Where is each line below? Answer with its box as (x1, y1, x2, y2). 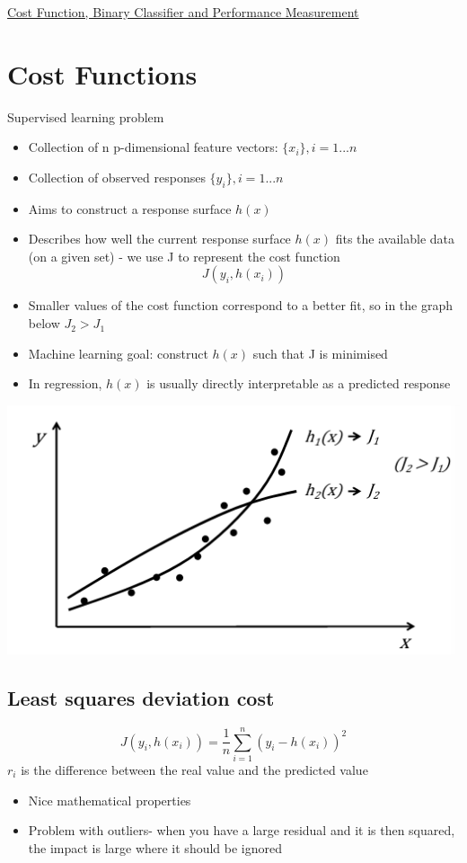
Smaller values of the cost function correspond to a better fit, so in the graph (28, 296, 454, 315)
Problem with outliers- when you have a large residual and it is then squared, (28, 821, 455, 840)
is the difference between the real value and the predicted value (21, 761, 368, 779)
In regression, (28, 374, 102, 393)
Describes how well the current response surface (28, 229, 291, 248)
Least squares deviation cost (7, 684, 275, 712)
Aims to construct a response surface (28, 199, 232, 218)
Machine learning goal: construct (28, 343, 208, 362)
